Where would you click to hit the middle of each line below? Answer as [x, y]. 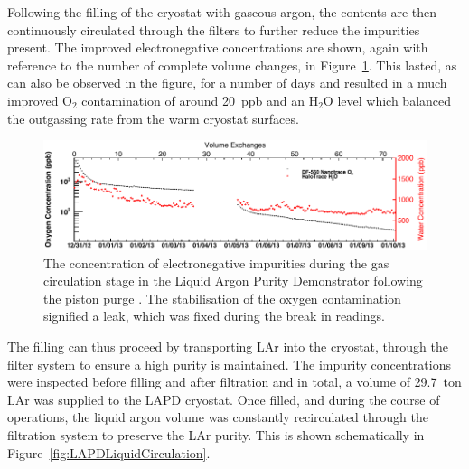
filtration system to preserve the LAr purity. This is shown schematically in [216, 434]
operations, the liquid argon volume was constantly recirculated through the [218, 417]
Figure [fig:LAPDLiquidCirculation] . [109, 452]
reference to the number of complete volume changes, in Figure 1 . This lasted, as [232, 65]
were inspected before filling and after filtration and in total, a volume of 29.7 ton [234, 382]
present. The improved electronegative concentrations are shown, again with [218, 47]
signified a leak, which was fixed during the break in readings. [214, 316]
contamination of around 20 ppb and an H [200, 100]
